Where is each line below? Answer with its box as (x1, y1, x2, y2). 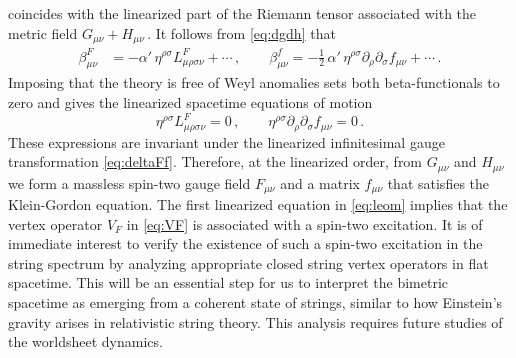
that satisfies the (387, 172, 490, 193)
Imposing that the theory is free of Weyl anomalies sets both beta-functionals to (8, 72, 500, 93)
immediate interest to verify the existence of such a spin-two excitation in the (8, 233, 483, 254)
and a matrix (280, 172, 360, 193)
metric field (8, 22, 78, 43)
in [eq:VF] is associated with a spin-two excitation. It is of (126, 213, 483, 234)
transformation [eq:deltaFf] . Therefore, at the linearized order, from (8, 151, 423, 172)
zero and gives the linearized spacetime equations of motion (8, 91, 373, 112)
